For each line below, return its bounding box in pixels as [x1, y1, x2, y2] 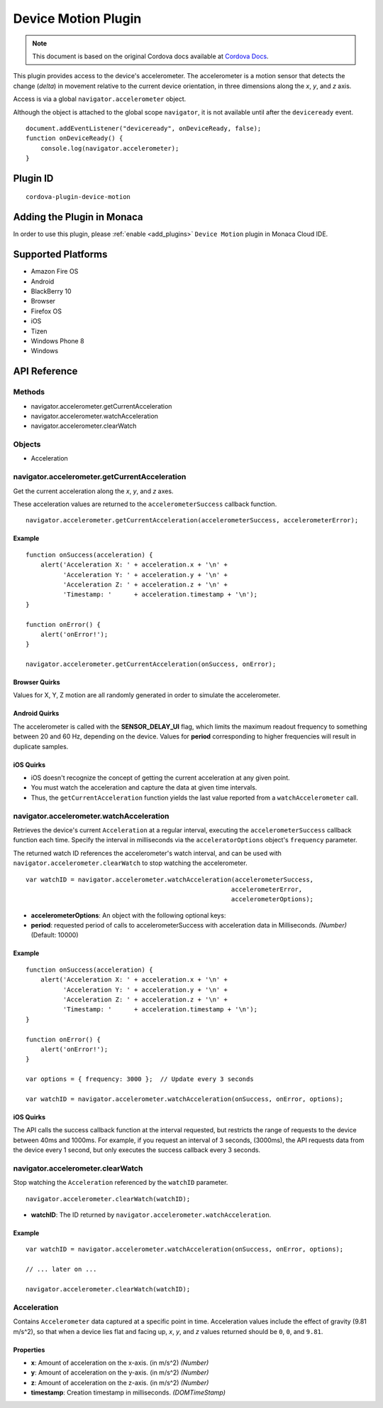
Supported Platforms [13, 249, 108, 261]
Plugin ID [13, 172, 54, 184]
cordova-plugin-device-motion [26, 193, 131, 201]
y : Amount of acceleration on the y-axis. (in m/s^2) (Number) [30, 1368, 209, 1377]
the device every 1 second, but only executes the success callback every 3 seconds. [13, 1146, 261, 1154]
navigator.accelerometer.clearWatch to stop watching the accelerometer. [13, 859, 248, 867]
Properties [13, 1345, 45, 1354]
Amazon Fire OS [30, 267, 79, 276]
